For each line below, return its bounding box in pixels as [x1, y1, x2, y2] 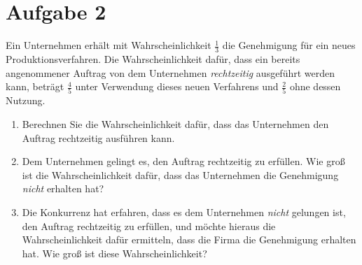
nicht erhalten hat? [22, 181, 104, 196]
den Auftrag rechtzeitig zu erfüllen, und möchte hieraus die [22, 218, 276, 233]
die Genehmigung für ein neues [222, 38, 356, 52]
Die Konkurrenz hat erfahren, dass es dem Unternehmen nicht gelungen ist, [22, 205, 346, 220]
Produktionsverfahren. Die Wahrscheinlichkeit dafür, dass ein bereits [6, 51, 300, 66]
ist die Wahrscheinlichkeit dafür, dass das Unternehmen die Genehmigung [22, 167, 339, 182]
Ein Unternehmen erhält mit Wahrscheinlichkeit [6, 38, 211, 52]
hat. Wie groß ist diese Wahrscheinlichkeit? [22, 245, 207, 260]
